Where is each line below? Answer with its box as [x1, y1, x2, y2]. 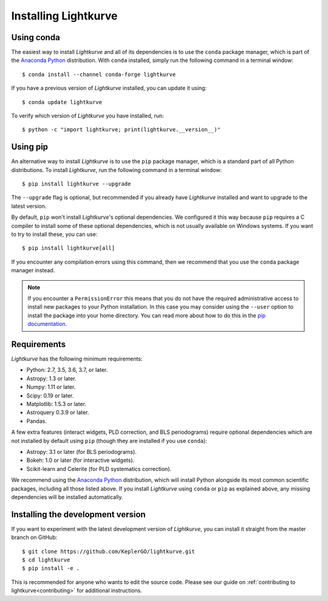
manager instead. [11, 267, 55, 274]
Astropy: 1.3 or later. [26, 374, 77, 382]
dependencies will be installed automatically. [11, 493, 124, 501]
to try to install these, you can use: [11, 231, 98, 238]
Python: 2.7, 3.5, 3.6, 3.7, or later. [26, 366, 108, 374]
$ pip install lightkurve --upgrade [22, 180, 131, 188]
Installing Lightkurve [11, 9, 118, 22]
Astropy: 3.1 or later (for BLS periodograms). [26, 448, 137, 455]
